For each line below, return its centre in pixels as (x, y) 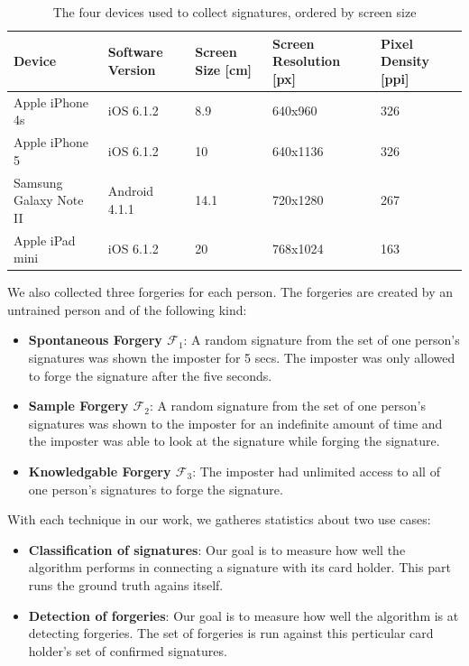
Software (135, 52)
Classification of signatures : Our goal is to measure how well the (217, 549)
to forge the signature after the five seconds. (150, 375)
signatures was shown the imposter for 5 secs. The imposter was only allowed (242, 357)
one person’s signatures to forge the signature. (156, 489)
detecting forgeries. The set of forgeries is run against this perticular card (231, 633)
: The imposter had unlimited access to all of (316, 471)
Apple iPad (45, 240)
